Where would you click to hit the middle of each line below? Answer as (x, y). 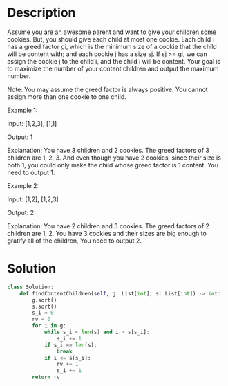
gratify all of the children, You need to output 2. (74, 241)
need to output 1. (31, 172)
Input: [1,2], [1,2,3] (33, 199)
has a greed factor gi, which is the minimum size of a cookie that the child (112, 46)
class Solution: (30, 287)
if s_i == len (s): (70, 345)
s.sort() (45, 306)
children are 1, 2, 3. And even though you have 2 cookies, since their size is (114, 158)
